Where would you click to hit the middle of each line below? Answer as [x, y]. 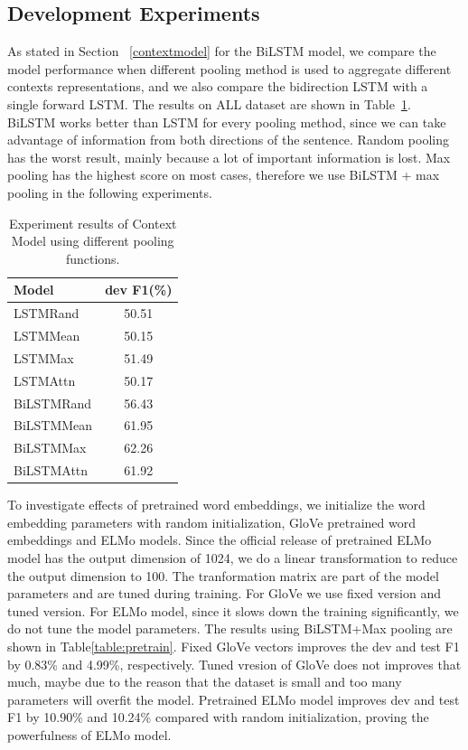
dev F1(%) [139, 290]
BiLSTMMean [53, 425]
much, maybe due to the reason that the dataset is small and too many [205, 682]
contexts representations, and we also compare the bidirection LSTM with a [218, 86]
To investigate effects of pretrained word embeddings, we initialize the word [216, 505]
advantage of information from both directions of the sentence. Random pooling [228, 140]
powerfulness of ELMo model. [89, 734]
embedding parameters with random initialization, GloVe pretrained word [211, 522]
